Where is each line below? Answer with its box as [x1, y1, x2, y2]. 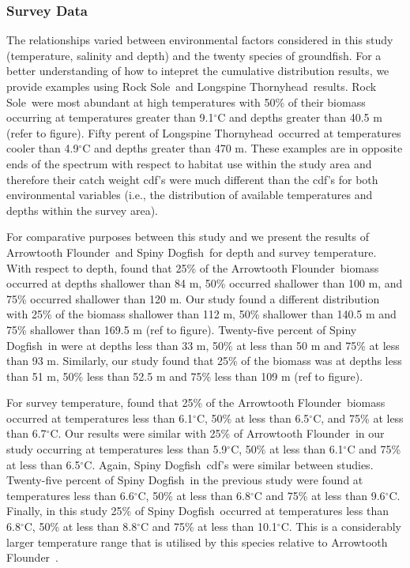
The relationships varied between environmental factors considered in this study [6, 32, 393, 48]
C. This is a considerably [280, 518, 401, 535]
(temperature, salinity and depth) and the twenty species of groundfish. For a [6, 47, 382, 63]
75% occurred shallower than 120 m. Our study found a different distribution [6, 290, 380, 307]
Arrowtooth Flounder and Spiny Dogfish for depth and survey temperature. [6, 243, 377, 260]
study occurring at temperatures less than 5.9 [6, 441, 228, 457]
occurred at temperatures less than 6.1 [6, 409, 194, 426]
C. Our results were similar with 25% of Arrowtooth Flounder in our [50, 425, 385, 442]
